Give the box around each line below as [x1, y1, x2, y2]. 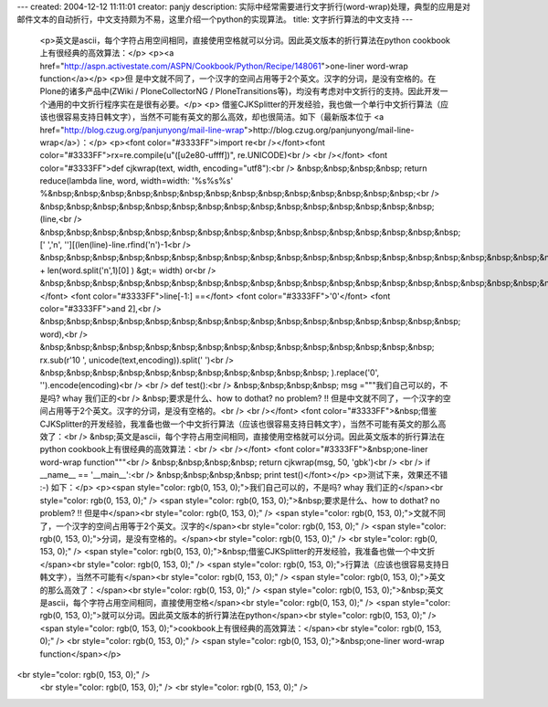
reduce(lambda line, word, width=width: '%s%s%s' [39, 175, 234, 186]
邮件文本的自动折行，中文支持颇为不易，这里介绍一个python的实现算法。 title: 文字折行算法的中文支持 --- [16, 14, 414, 25]
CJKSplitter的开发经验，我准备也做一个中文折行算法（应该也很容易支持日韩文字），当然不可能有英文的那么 [39, 418, 438, 429]
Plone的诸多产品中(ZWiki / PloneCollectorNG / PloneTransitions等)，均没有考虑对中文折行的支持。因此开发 [39, 86, 440, 97]
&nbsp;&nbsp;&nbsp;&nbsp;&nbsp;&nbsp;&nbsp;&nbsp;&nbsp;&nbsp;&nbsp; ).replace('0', [39, 366, 379, 378]
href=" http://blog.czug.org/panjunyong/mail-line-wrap [39, 124, 245, 135]
